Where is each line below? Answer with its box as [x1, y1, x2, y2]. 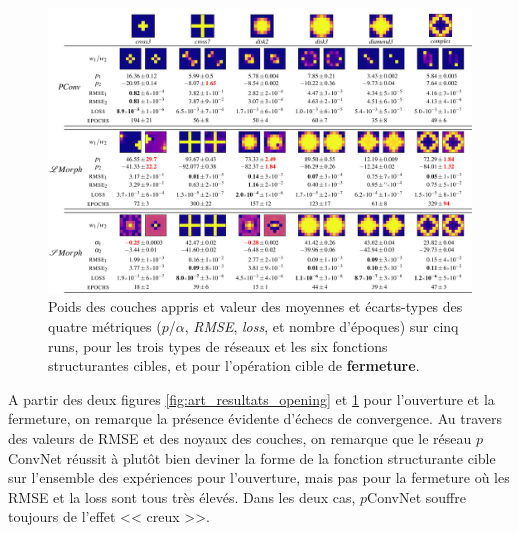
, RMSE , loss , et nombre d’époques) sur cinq [184, 316, 459, 337]
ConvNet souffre [367, 486, 466, 507]
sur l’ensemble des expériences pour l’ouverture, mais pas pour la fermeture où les [8, 467, 510, 488]
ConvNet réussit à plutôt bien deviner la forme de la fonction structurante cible [8, 447, 496, 468]
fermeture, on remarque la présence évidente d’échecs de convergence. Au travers [8, 408, 502, 429]
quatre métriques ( [48, 316, 162, 337]
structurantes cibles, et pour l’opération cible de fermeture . [48, 355, 420, 376]
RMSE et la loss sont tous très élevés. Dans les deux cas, [8, 486, 356, 507]
